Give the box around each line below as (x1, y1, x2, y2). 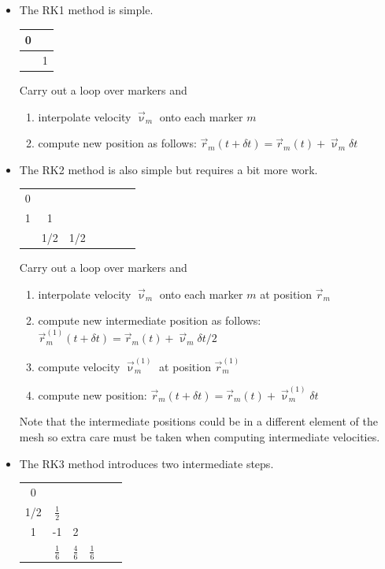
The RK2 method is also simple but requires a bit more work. (19, 161, 318, 177)
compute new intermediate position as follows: (38, 312, 261, 329)
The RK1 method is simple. (19, 2, 154, 17)
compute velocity (38, 358, 120, 374)
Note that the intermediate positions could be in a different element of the (19, 413, 379, 430)
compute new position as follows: (38, 135, 197, 151)
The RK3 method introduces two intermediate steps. (19, 455, 274, 471)
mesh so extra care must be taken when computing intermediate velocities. (19, 429, 380, 445)
